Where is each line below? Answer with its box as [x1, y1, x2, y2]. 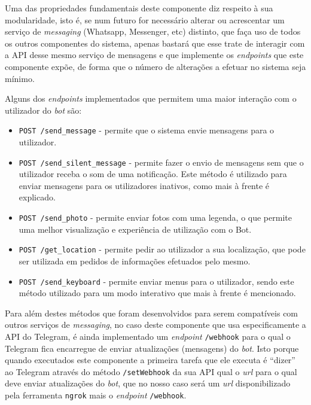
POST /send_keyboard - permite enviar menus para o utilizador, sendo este [19, 275, 294, 287]
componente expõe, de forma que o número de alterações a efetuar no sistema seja [5, 60, 306, 72]
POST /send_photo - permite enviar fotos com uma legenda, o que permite [19, 211, 292, 224]
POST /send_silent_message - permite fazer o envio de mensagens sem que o [19, 156, 304, 168]
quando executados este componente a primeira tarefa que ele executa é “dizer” [5, 354, 295, 366]
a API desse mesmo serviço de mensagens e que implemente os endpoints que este [5, 48, 304, 61]
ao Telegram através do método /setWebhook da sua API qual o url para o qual [5, 365, 297, 377]
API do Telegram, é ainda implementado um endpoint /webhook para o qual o [5, 330, 291, 342]
